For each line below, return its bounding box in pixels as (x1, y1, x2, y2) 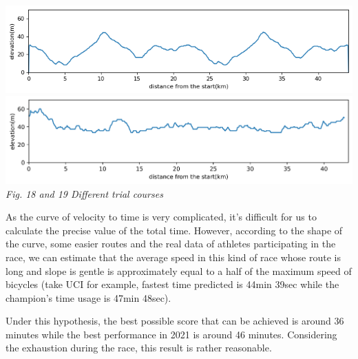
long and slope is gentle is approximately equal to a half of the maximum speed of (6, 263, 352, 278)
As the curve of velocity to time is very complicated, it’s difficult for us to (6, 209, 317, 224)
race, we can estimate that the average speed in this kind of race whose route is (6, 249, 341, 264)
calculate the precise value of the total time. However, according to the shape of (6, 223, 343, 237)
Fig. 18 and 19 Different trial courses (6, 186, 163, 201)
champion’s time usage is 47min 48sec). (6, 290, 171, 305)
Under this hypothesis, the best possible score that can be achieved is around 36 (6, 314, 344, 328)
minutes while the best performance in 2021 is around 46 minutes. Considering (6, 327, 337, 341)
